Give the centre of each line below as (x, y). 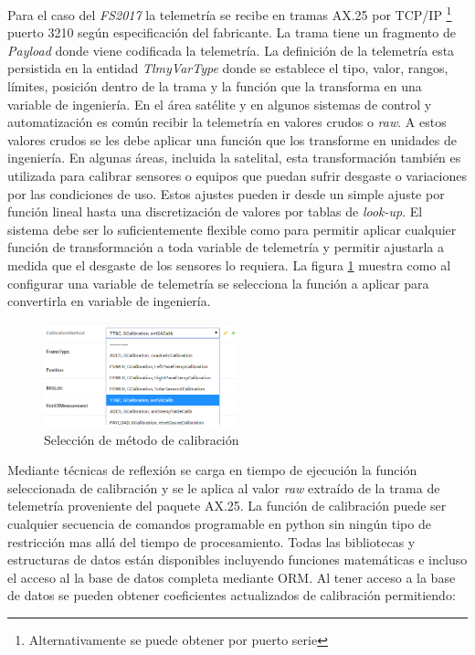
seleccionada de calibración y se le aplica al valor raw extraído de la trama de (224, 487)
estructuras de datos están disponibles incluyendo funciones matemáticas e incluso (237, 560)
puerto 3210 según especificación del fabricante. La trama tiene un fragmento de (232, 32)
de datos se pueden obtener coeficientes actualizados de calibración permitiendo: (232, 595)
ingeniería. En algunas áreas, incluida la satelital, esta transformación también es (234, 158)
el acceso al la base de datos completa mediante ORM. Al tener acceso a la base (232, 577)
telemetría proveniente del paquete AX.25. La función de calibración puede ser (227, 506)
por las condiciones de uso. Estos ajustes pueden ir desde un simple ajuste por (226, 193)
